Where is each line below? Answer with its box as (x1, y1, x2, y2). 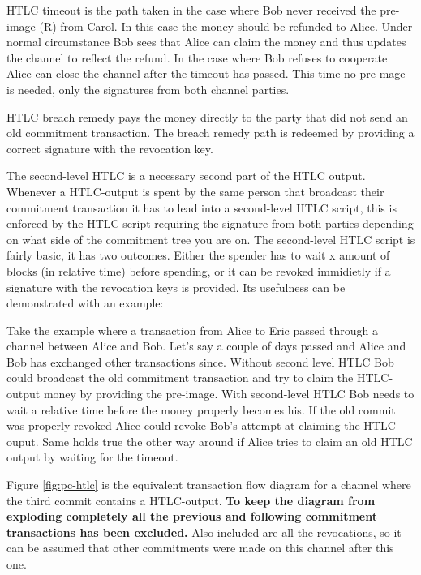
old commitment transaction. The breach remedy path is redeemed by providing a (6, 124, 415, 141)
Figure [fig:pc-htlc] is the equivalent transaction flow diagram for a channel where (6, 476, 411, 493)
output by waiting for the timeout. (6, 448, 178, 466)
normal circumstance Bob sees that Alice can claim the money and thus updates (6, 33, 406, 50)
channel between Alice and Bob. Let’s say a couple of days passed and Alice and (6, 337, 406, 354)
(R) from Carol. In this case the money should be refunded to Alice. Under (39, 17, 413, 34)
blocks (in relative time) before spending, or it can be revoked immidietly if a (6, 262, 391, 279)
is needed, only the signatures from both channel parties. (6, 80, 290, 97)
